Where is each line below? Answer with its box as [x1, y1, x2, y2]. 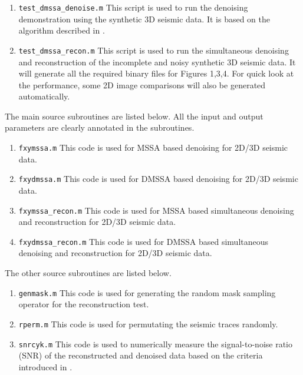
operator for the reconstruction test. [18, 298, 149, 310]
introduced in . [18, 360, 73, 373]
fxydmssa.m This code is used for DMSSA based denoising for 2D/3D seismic [18, 172, 298, 185]
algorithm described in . [18, 24, 105, 36]
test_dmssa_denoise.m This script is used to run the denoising [18, 1, 248, 13]
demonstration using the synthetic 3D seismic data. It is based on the [18, 12, 270, 25]
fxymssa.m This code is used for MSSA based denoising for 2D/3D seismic [18, 141, 288, 154]
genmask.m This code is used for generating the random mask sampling [18, 286, 276, 298]
